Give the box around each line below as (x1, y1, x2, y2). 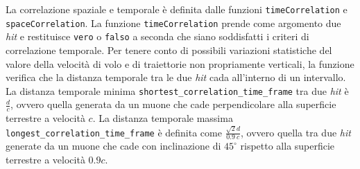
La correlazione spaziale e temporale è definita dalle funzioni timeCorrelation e (6, 2, 348, 16)
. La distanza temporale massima (92, 111, 233, 125)
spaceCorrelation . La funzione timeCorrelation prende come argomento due (6, 15, 341, 30)
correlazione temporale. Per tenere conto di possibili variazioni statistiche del (6, 42, 332, 57)
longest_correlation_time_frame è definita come (6, 125, 222, 139)
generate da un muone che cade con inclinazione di (6, 139, 221, 153)
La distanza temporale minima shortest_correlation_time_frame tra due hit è (6, 83, 349, 98)
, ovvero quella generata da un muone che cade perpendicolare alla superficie (10, 97, 336, 112)
